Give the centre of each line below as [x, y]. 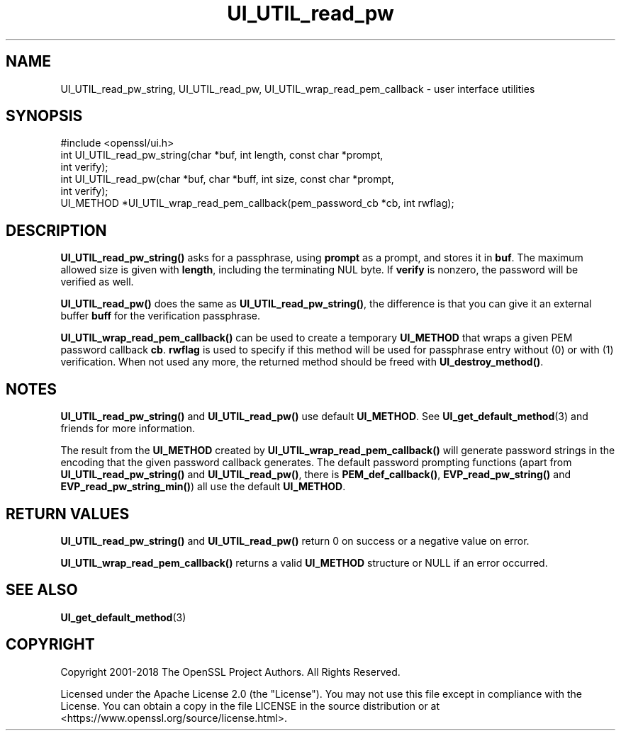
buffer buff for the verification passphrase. [161, 316]
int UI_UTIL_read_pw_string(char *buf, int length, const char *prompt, [222, 155]
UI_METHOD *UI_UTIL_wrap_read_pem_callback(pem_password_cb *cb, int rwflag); [257, 203]
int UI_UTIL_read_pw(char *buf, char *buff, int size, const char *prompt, [227, 179]
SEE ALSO [42, 590]
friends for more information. [128, 429]
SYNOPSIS [44, 116]
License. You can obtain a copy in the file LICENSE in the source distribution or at [250, 706]
